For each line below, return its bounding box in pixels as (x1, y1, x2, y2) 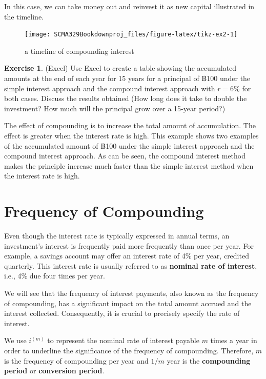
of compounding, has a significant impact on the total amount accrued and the (4, 297, 252, 308)
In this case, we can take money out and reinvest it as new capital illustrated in (4, 1, 255, 11)
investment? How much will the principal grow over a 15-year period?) (4, 103, 226, 113)
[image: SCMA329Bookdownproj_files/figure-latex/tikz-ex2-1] (25, 31, 238, 38)
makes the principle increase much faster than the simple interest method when (4, 160, 254, 171)
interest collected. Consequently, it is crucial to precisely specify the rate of (4, 308, 240, 318)
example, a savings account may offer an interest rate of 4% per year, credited (4, 250, 249, 261)
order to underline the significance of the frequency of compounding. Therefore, (4, 345, 254, 356)
